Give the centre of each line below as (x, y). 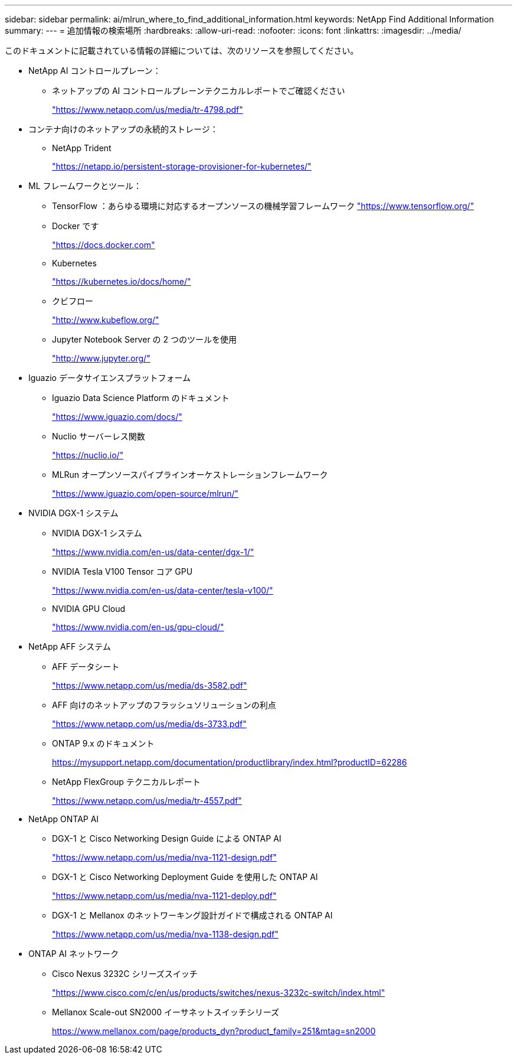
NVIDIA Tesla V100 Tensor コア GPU (122, 571)
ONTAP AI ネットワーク (73, 954)
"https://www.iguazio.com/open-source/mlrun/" (145, 493)
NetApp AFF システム (70, 646)
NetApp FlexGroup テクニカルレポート (126, 782)
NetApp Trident (82, 148)
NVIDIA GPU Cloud (89, 609)
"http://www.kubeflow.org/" (106, 320)
